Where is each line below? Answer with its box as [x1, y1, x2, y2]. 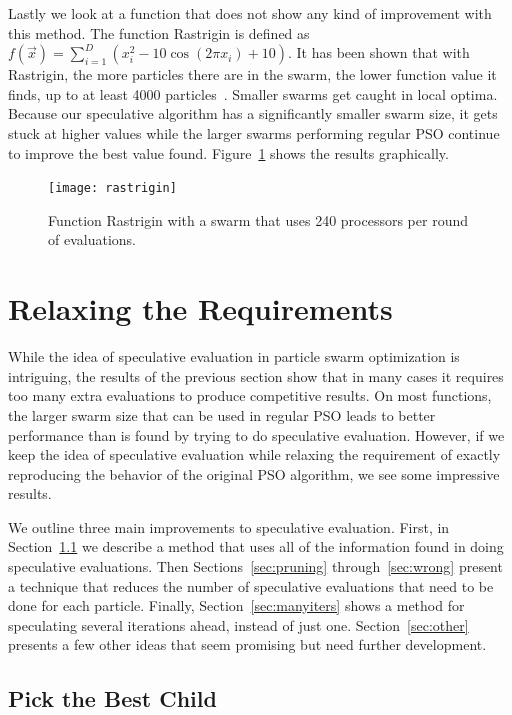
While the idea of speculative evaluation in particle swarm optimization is [8, 346, 460, 367]
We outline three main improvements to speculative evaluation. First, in [8, 516, 450, 537]
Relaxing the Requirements [8, 288, 393, 329]
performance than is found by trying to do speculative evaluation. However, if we [8, 424, 505, 445]
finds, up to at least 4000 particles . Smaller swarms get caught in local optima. [8, 83, 498, 104]
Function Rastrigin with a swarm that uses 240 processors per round [48, 209, 468, 230]
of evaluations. [48, 229, 136, 250]
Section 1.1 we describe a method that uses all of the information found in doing [8, 536, 504, 557]
